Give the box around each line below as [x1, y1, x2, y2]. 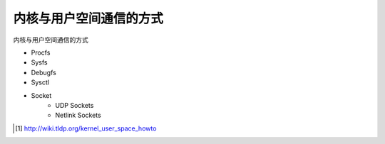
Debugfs [31, 68, 56, 77]
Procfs [31, 48, 51, 57]
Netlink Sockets [55, 111, 101, 120]
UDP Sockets [55, 101, 94, 109]
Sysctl [31, 78, 50, 87]
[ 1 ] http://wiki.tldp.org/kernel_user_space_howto [15, 124, 157, 133]
